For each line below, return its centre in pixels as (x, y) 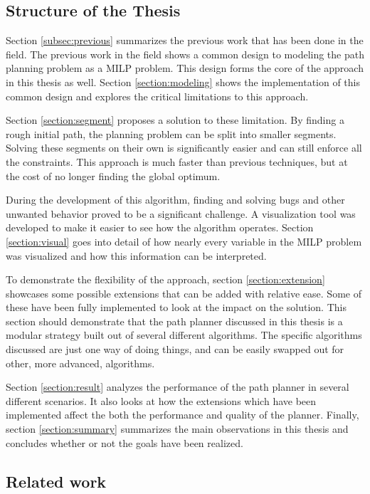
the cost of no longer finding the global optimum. (113, 175)
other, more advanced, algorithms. (80, 363)
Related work (56, 481)
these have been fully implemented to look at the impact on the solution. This (176, 307)
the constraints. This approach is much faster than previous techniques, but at (177, 161)
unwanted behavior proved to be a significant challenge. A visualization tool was (181, 213)
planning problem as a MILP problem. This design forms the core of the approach (185, 68)
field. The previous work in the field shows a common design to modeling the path (185, 54)
